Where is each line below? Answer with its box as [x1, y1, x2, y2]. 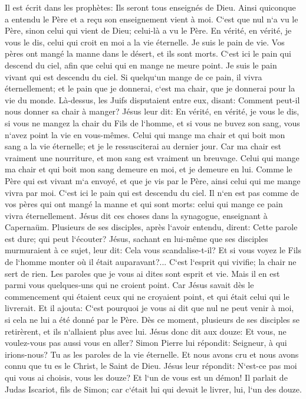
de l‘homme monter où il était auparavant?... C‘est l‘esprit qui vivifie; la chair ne [5, 256, 297, 268]
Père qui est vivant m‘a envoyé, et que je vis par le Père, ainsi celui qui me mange [5, 174, 301, 187]
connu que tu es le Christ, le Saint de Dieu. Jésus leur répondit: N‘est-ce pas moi [5, 359, 297, 372]
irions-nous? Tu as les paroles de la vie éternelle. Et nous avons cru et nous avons [5, 348, 299, 360]
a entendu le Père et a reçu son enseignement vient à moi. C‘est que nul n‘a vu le [5, 12, 298, 25]
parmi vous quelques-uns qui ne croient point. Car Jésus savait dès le [5, 279, 254, 291]
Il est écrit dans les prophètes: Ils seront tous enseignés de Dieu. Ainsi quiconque [5, 1, 296, 13]
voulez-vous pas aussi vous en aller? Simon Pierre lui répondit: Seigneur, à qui [5, 336, 287, 349]
